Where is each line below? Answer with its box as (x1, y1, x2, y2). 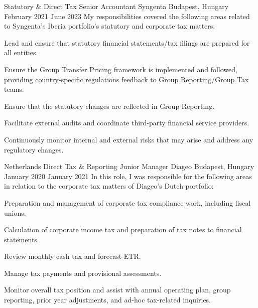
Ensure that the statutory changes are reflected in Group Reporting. (4, 100, 215, 111)
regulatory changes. (4, 144, 64, 155)
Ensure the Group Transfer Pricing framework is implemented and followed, (4, 64, 237, 74)
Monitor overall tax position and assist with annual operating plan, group (4, 284, 231, 295)
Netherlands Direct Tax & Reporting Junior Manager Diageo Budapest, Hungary (4, 161, 254, 172)
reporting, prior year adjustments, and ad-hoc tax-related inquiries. (4, 294, 211, 305)
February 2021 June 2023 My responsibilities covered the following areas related (4, 11, 250, 21)
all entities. (4, 47, 38, 58)
